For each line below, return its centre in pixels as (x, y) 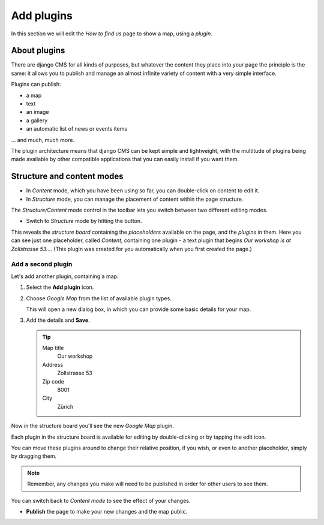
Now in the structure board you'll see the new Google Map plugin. (92, 426)
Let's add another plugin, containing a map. (65, 276)
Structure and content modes (67, 176)
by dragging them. (34, 456)
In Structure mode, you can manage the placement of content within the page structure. (135, 199)
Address (52, 364)
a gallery (37, 120)
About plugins (38, 51)
